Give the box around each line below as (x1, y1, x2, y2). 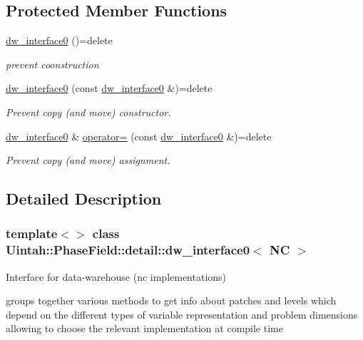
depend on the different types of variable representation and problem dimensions (6, 306, 358, 321)
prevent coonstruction (6, 56, 99, 71)
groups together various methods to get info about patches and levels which (6, 293, 337, 308)
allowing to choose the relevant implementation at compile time (6, 321, 283, 336)
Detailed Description (6, 187, 162, 210)
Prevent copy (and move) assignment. (6, 153, 170, 168)
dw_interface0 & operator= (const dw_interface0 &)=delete (6, 128, 272, 143)
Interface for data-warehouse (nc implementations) (6, 269, 227, 284)
